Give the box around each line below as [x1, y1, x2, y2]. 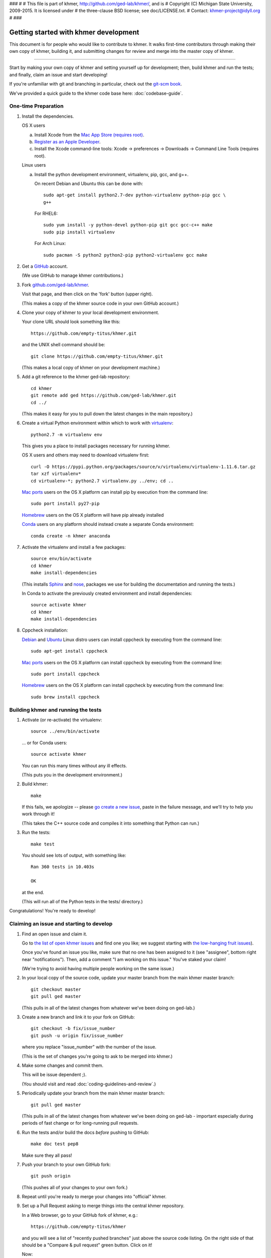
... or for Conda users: [22, 740, 67, 746]
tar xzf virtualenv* [31, 471, 81, 477]
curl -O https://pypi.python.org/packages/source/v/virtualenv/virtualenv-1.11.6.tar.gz [31, 463, 256, 469]
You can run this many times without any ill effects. [22, 762, 127, 768]
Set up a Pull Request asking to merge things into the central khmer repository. [22, 1203, 185, 1209]
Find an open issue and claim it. [22, 931, 87, 937]
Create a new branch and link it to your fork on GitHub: [22, 1014, 135, 1020]
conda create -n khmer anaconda [31, 533, 110, 538]
